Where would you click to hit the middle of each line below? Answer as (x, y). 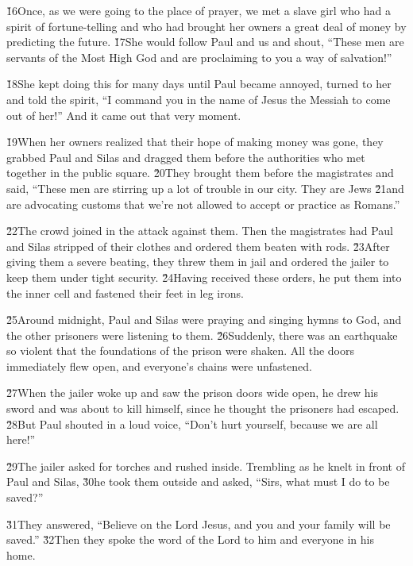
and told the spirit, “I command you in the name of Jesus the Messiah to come (199, 99)
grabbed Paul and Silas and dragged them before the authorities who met (186, 157)
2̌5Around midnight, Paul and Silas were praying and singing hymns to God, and (204, 320)
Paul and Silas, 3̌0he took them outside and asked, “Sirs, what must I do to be (198, 481)
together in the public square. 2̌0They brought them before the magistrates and (200, 173)
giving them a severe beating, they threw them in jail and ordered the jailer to (198, 262)
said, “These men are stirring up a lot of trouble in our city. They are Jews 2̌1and (205, 188)
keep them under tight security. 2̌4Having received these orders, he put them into (204, 277)
